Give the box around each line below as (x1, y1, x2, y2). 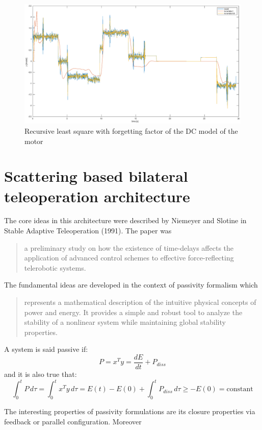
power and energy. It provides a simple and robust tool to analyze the (24, 306, 243, 317)
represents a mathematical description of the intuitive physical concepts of (24, 297, 256, 307)
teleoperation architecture (4, 185, 190, 206)
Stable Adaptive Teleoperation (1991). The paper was (4, 225, 172, 236)
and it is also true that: (4, 369, 77, 379)
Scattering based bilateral (4, 165, 188, 186)
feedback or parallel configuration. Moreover (4, 416, 142, 426)
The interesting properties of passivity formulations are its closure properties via (4, 405, 255, 416)
